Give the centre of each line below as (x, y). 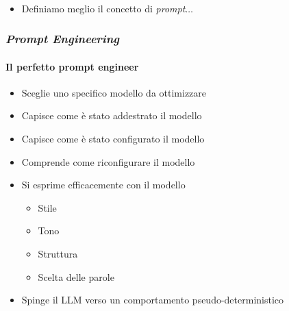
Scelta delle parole (76, 276)
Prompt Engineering (62, 39)
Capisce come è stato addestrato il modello (112, 115)
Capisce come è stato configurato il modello (113, 139)
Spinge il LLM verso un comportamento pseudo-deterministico (153, 300)
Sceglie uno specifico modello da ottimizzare (114, 92)
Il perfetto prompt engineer (72, 66)
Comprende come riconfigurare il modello (108, 161)
